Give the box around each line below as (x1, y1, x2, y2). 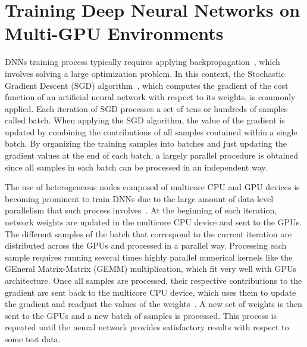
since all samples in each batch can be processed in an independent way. (5, 160, 268, 173)
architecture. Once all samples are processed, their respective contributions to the (5, 274, 302, 286)
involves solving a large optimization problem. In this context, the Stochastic (5, 67, 285, 79)
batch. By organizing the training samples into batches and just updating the (5, 137, 287, 150)
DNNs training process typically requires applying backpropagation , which (5, 55, 280, 68)
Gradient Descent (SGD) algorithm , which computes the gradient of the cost (5, 79, 289, 91)
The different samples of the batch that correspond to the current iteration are (5, 227, 292, 240)
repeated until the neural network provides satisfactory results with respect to (5, 321, 289, 333)
